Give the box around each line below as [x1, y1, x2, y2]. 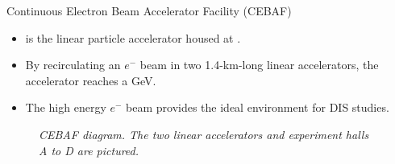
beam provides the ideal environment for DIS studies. [126, 99, 389, 116]
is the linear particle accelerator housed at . [25, 29, 241, 46]
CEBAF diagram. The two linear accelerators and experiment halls [39, 125, 369, 142]
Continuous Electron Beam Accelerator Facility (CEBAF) [6, 2, 292, 18]
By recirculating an [25, 56, 121, 73]
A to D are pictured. [39, 141, 139, 158]
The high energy [25, 99, 106, 116]
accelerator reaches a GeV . [25, 72, 156, 88]
